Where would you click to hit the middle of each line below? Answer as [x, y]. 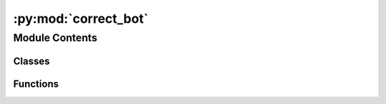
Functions [36, 84]
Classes [31, 61]
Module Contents [55, 38]
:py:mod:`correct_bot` [81, 19]
